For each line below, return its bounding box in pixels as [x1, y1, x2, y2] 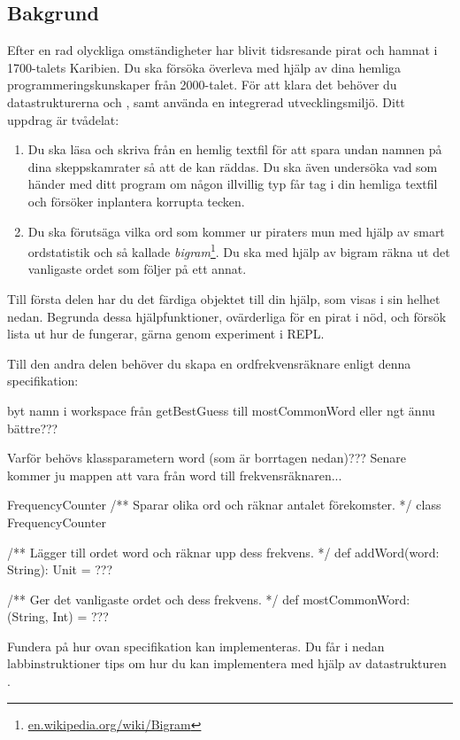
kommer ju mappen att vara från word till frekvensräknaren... [7, 465, 342, 484]
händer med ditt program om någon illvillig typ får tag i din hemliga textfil [27, 175, 438, 193]
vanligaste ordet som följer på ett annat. [27, 260, 247, 278]
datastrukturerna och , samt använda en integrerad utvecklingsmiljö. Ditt [7, 92, 405, 111]
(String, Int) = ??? [7, 607, 109, 626]
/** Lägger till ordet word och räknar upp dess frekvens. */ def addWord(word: [7, 542, 440, 561]
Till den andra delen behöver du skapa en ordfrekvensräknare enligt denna [7, 354, 411, 372]
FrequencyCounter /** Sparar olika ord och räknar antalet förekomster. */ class [7, 495, 441, 514]
